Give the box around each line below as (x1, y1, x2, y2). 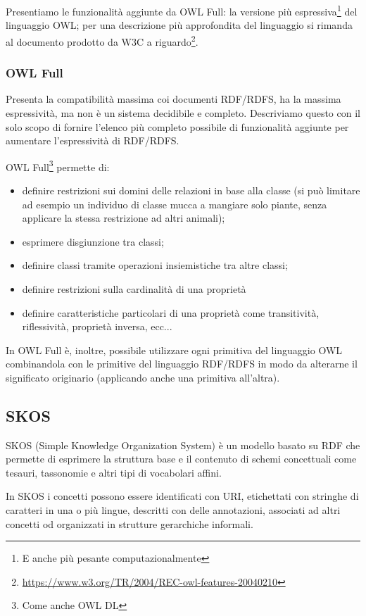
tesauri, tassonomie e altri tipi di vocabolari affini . (6, 465, 222, 479)
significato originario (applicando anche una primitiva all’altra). (6, 370, 280, 384)
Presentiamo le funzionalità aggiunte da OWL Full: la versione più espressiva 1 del (6, 2, 358, 18)
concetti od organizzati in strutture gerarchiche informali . (6, 516, 253, 531)
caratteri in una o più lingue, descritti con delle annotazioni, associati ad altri (6, 503, 341, 517)
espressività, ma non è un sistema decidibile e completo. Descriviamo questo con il (6, 105, 360, 120)
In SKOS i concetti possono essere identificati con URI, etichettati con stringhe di (6, 489, 359, 503)
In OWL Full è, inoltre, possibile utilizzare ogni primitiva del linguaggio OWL (6, 342, 343, 357)
